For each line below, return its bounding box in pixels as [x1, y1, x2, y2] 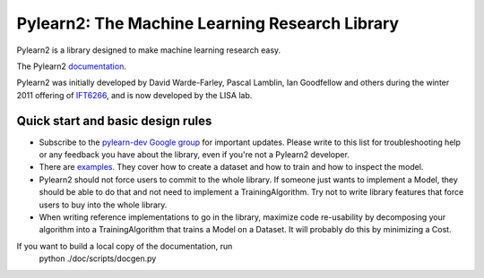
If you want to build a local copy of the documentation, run [16, 240, 233, 251]
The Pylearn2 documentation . [16, 61, 127, 72]
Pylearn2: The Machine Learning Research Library [16, 13, 399, 33]
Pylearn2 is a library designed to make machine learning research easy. [16, 45, 281, 55]
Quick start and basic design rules [16, 113, 212, 129]
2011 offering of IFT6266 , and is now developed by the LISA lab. [16, 89, 253, 100]
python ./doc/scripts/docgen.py [39, 253, 157, 264]
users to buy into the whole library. [39, 199, 168, 210]
